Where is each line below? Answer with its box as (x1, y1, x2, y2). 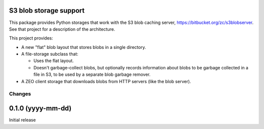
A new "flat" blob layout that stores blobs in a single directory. (21, 44, 146, 50)
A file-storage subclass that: (21, 51, 78, 57)
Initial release (9, 117, 36, 123)
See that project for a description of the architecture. (9, 26, 115, 32)
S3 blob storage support (9, 6, 85, 15)
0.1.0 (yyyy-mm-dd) (9, 104, 72, 112)
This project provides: (9, 35, 53, 41)
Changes (9, 90, 31, 97)
